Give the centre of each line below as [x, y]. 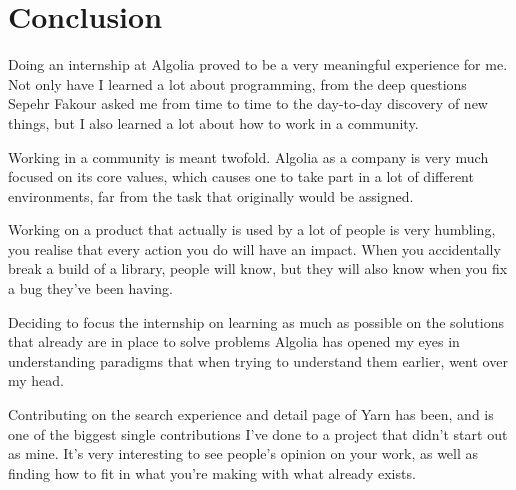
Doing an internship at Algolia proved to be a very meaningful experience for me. [258, 64]
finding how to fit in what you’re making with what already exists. [212, 472]
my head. [36, 380]
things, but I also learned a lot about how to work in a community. [213, 122]
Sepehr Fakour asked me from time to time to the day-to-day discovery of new [248, 103]
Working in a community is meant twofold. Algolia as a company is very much [248, 156]
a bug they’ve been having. [90, 288]
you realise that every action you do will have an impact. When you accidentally [254, 248]
